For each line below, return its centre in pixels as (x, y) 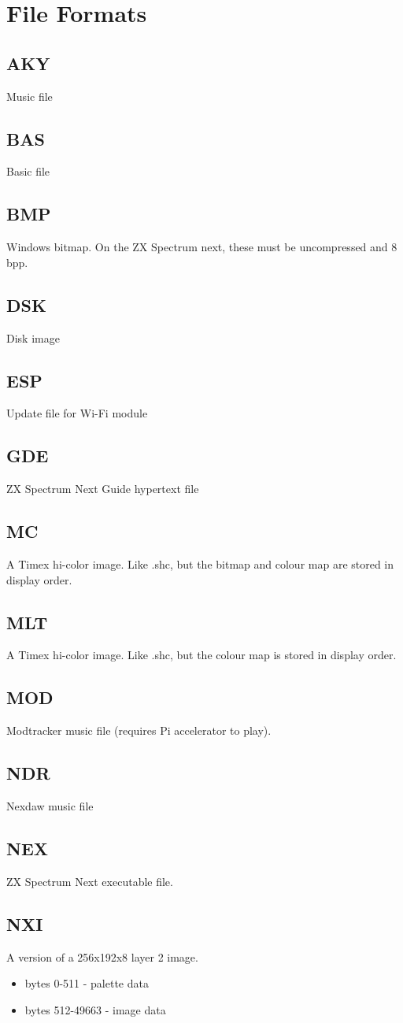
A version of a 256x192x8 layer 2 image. (102, 956)
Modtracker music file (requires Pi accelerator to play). (139, 730)
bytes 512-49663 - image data (95, 1009)
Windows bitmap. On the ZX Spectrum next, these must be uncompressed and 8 (202, 247)
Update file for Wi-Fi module (77, 413)
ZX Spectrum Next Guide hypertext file (103, 489)
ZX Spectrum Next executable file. (90, 881)
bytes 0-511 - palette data (87, 983)
